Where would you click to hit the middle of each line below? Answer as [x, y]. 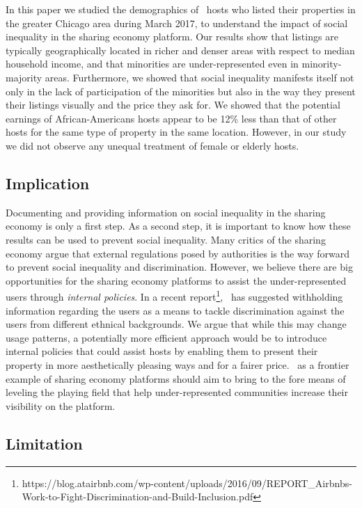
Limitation [44, 443]
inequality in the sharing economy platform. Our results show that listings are [172, 37]
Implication [48, 183]
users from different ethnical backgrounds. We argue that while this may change [176, 324]
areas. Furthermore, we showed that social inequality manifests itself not [199, 77]
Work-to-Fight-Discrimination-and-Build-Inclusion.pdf [137, 497]
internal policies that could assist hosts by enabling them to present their [162, 351]
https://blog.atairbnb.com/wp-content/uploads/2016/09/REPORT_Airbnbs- [187, 483]
